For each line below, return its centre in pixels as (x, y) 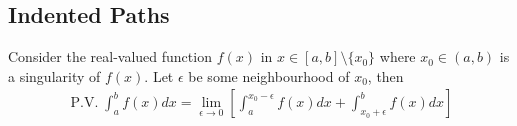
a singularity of (54, 75)
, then (385, 75)
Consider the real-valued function (110, 56)
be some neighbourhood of (269, 75)
